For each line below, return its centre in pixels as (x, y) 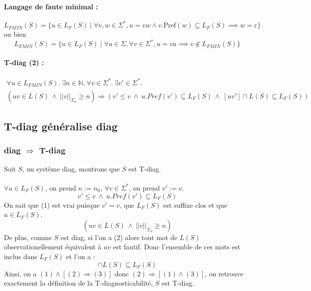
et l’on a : (80, 256)
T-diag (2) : (24, 62)
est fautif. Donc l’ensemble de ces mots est (177, 247)
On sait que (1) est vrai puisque (52, 205)
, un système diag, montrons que (71, 168)
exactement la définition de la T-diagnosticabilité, (79, 283)
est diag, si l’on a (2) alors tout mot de (119, 237)
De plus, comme (28, 237)
